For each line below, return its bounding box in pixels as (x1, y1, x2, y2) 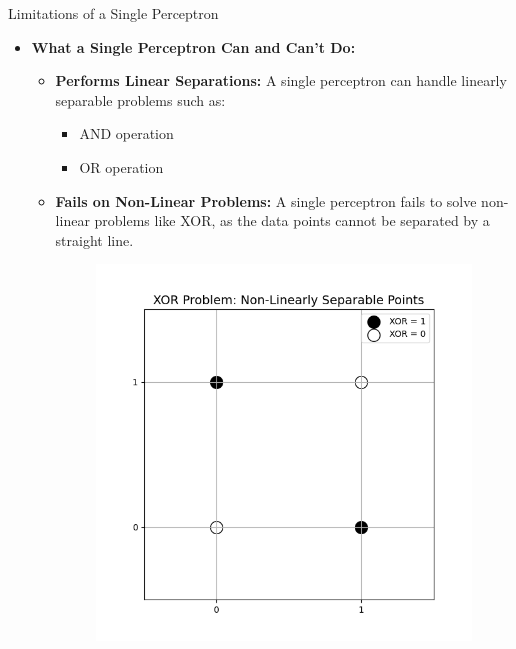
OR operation (79, 156, 164, 177)
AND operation (79, 123, 174, 144)
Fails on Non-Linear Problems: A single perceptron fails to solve (55, 190, 477, 211)
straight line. (55, 229, 134, 250)
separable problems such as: (55, 89, 226, 110)
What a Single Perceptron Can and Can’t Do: (31, 36, 356, 57)
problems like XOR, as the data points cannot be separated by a (94, 210, 490, 231)
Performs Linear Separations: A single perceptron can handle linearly (55, 70, 507, 91)
